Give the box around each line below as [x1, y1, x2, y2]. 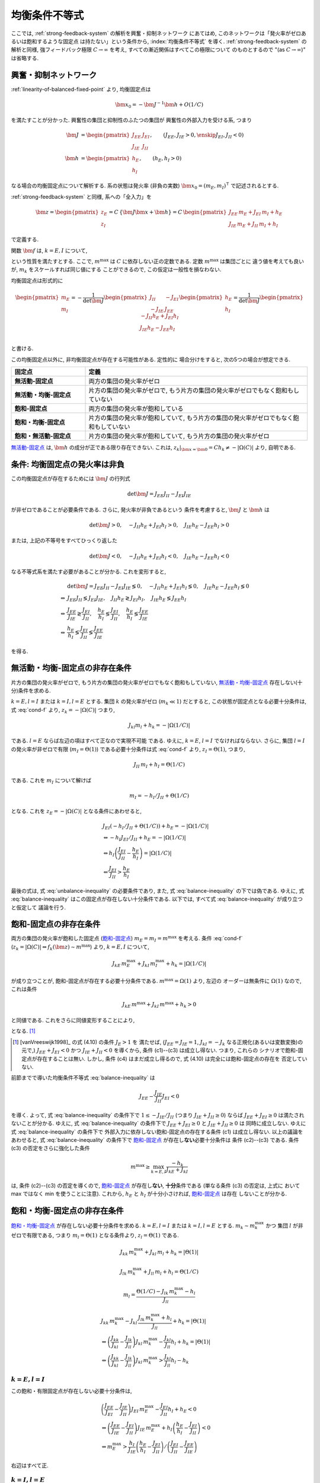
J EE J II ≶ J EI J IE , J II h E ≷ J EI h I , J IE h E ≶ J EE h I [67, 595, 187, 603]
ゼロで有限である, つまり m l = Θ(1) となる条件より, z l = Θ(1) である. [11, 1231, 179, 1240]
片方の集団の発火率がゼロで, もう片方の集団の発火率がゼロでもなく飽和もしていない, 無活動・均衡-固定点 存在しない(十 [11, 679, 303, 686]
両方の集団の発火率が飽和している [88, 405, 184, 413]
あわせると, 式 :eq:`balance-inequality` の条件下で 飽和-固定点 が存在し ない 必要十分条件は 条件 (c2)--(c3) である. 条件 [11, 1137, 299, 1144]
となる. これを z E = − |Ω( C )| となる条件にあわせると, [11, 807, 142, 816]
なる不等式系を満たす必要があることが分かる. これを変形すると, [11, 568, 167, 575]
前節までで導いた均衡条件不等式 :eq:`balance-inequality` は [11, 1074, 155, 1081]
